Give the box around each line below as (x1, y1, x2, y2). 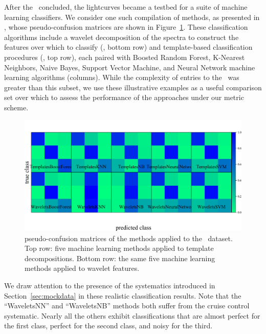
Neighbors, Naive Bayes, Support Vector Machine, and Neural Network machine (4, 62, 255, 72)
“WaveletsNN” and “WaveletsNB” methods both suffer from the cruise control (4, 300, 250, 311)
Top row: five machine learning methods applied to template (25, 243, 214, 253)
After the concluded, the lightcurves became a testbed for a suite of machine (4, 2, 248, 12)
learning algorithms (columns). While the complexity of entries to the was (4, 72, 239, 83)
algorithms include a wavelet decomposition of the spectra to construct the (4, 31, 239, 42)
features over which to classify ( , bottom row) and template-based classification (4, 42, 253, 52)
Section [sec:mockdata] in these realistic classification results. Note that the (4, 290, 241, 301)
